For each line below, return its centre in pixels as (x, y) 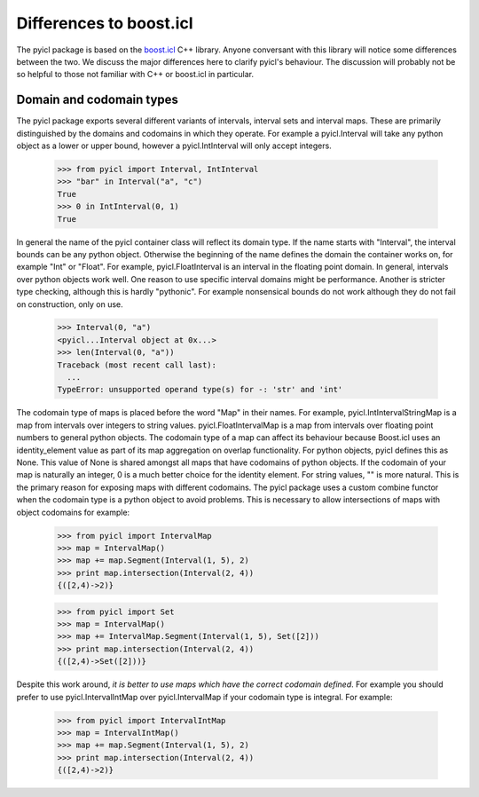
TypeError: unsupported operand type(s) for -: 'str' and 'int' (200, 390)
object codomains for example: (73, 512)
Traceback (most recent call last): (137, 365)
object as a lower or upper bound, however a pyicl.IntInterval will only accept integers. (174, 146)
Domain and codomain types (98, 100)
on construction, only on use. (70, 304)
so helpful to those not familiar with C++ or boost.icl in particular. (135, 75)
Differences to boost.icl (105, 23)
